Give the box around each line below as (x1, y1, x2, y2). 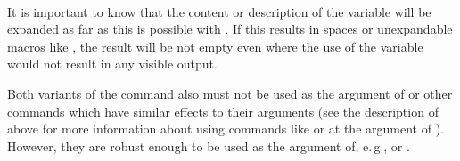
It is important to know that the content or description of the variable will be (7, 2, 431, 20)
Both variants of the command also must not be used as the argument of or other (7, 84, 453, 102)
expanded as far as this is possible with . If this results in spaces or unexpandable (7, 20, 453, 38)
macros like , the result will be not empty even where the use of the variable (7, 36, 423, 55)
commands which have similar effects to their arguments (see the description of (7, 101, 439, 120)
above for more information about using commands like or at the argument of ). (7, 119, 444, 138)
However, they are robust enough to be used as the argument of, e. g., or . (7, 136, 410, 155)
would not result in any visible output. (7, 54, 218, 73)
